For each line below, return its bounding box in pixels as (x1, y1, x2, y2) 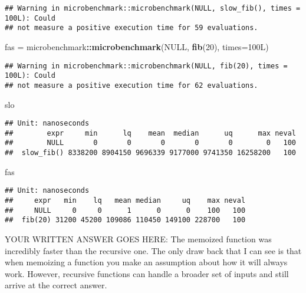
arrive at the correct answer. (5, 279, 107, 291)
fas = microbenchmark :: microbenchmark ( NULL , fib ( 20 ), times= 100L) (5, 40, 269, 52)
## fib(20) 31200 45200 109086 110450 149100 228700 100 (5, 216, 246, 225)
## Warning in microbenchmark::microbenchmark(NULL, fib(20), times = (5, 61, 288, 70)
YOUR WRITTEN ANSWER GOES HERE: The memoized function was (5, 232, 272, 245)
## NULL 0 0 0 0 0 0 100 (5, 139, 296, 147)
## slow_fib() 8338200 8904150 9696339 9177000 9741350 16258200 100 (5, 149, 296, 157)
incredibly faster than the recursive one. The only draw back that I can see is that (5, 244, 302, 256)
